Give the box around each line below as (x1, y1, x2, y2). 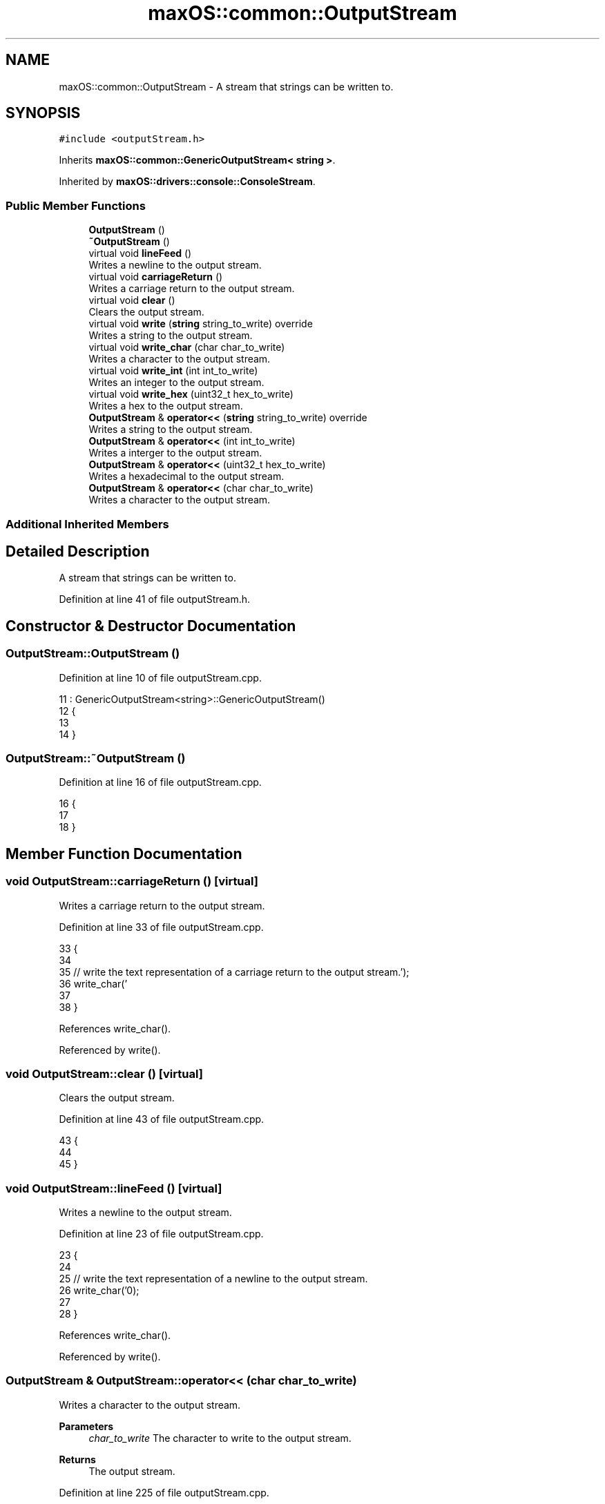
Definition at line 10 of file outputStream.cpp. (59, 671, 262, 684)
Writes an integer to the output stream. (88, 376, 265, 389)
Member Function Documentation (6, 845, 242, 862)
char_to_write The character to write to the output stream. (88, 1431, 352, 1444)
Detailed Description (6, 542, 150, 560)
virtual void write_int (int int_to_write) (88, 365, 258, 377)
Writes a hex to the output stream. (88, 400, 243, 412)
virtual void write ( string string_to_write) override (88, 318, 313, 330)
